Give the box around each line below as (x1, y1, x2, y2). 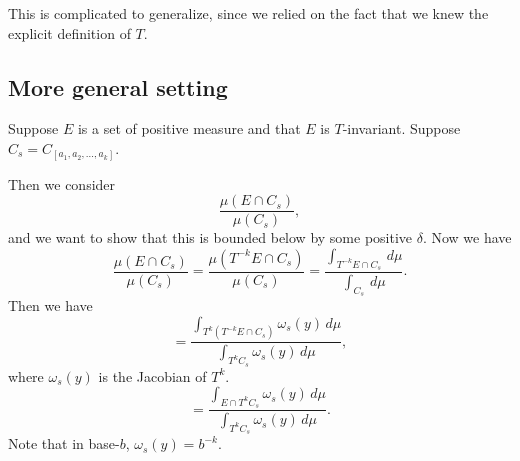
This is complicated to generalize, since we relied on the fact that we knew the (8, 3, 489, 23)
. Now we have (422, 227, 512, 248)
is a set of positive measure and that (77, 118, 301, 139)
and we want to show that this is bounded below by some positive (8, 227, 413, 248)
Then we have (8, 295, 93, 316)
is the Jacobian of (98, 365, 207, 386)
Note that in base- (8, 433, 120, 454)
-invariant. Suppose (342, 118, 461, 139)
